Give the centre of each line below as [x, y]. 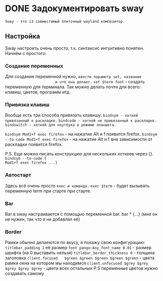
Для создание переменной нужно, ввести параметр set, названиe [73, 76]
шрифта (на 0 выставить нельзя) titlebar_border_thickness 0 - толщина [80, 253]
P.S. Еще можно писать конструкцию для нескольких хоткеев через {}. [79, 154]
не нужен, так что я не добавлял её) [43, 219]
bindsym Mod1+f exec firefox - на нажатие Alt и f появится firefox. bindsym [81, 134]
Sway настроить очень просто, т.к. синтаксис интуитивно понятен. [75, 48]
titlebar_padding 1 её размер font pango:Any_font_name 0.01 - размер [78, 248]
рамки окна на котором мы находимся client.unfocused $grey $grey [77, 263]
